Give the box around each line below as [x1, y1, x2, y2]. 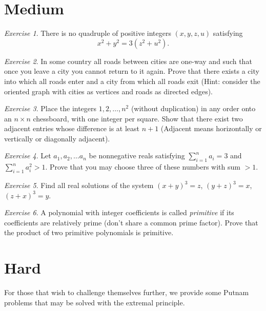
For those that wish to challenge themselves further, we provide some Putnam [4, 287, 249, 298]
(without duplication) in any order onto [131, 103, 256, 114]
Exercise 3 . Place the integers [4, 103, 97, 114]
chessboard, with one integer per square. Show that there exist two [33, 113, 243, 123]
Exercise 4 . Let [4, 150, 51, 161]
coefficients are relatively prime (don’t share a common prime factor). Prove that [4, 217, 258, 227]
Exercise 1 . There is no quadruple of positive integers [4, 28, 171, 38]
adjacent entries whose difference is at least [4, 123, 139, 134]
